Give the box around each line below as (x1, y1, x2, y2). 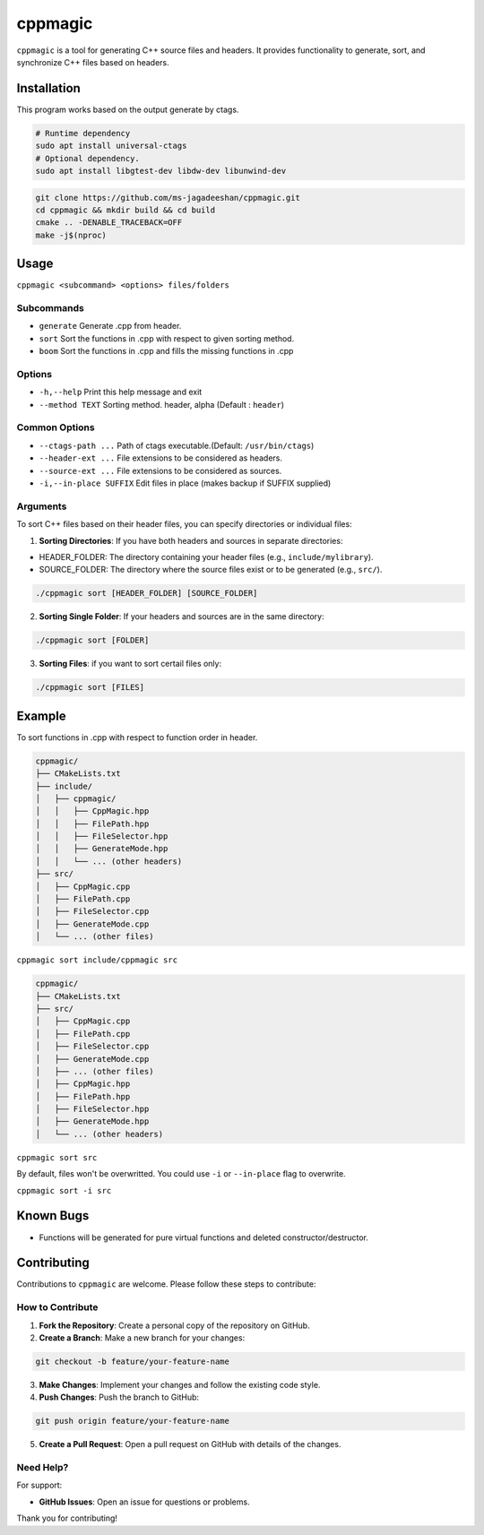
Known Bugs (16, 1208, 90, 1223)
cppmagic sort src (16, 1152, 98, 1162)
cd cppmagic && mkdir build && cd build (35, 204, 215, 215)
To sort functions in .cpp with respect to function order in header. (16, 731, 258, 743)
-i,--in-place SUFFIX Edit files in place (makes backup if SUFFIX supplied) (39, 478, 332, 488)
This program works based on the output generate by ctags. (16, 104, 239, 115)
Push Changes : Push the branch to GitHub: (39, 1392, 200, 1402)
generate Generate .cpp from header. (39, 321, 182, 332)
